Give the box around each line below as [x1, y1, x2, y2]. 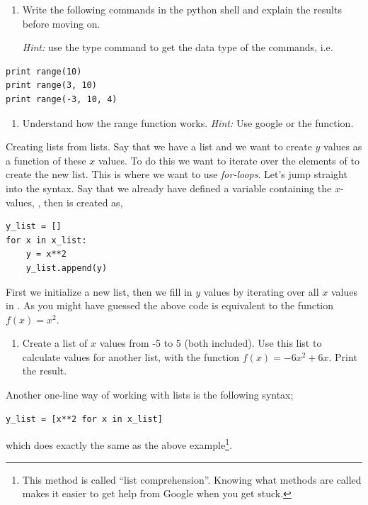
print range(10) [6, 66, 82, 77]
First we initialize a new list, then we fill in [6, 284, 192, 299]
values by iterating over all [203, 284, 319, 299]
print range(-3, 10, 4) [6, 94, 117, 104]
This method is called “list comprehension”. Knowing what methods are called [22, 472, 362, 487]
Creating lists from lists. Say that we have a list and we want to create [6, 139, 312, 154]
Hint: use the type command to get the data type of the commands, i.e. [22, 40, 333, 55]
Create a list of [22, 335, 88, 350]
